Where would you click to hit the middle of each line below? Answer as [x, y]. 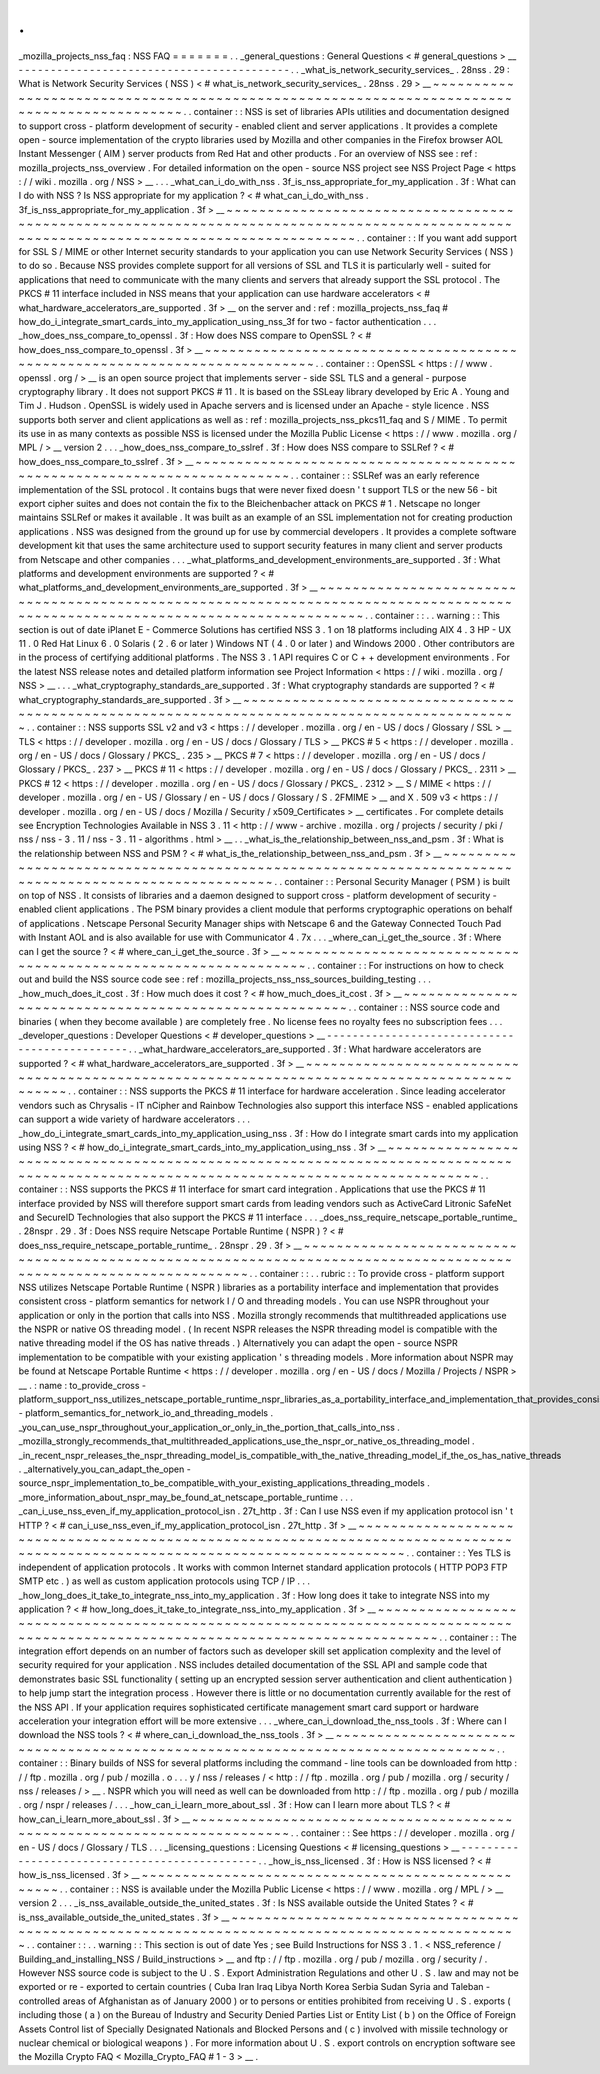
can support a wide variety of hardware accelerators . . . [134, 1119]
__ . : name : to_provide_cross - [82, 1385]
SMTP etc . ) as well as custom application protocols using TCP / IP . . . [164, 1581]
